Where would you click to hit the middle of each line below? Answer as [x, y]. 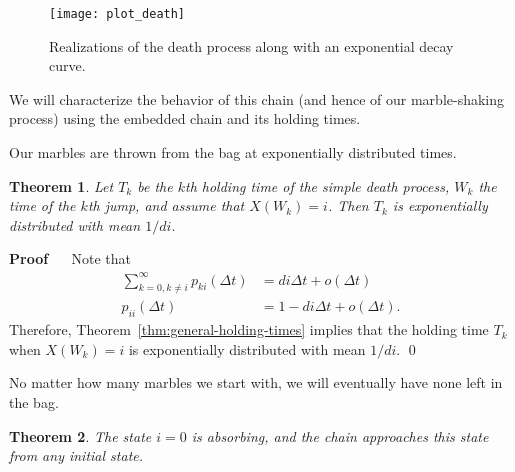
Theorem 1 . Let [61, 185]
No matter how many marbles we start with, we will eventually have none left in [256, 382]
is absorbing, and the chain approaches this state [340, 435]
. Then [348, 205]
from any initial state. [76, 455]
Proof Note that [70, 258]
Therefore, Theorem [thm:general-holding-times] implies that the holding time [249, 329]
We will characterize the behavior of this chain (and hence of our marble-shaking [257, 98]
